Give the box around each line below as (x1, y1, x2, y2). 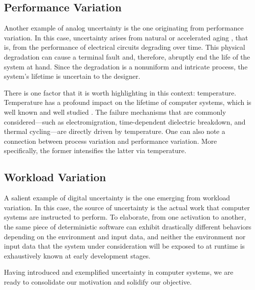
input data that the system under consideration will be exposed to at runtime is (4, 241, 245, 251)
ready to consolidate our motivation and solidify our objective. (4, 276, 192, 287)
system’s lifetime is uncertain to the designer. (4, 71, 141, 81)
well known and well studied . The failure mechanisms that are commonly (4, 106, 226, 117)
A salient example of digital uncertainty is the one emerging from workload (4, 193, 230, 203)
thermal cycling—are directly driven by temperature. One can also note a (4, 126, 226, 136)
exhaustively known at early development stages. (4, 250, 151, 260)
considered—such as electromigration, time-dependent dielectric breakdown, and (4, 116, 246, 127)
